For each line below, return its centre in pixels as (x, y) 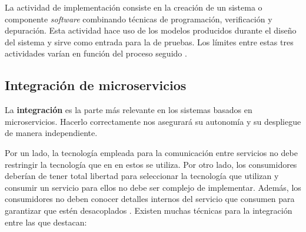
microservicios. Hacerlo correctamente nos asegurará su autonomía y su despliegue (153, 121)
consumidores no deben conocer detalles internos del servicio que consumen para (150, 199)
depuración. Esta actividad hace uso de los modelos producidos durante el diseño (151, 30)
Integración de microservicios (96, 85)
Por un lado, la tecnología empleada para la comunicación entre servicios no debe (151, 152)
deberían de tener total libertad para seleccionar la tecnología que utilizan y (142, 176)
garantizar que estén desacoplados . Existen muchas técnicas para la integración (149, 210)
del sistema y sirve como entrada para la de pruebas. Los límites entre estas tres (149, 42)
